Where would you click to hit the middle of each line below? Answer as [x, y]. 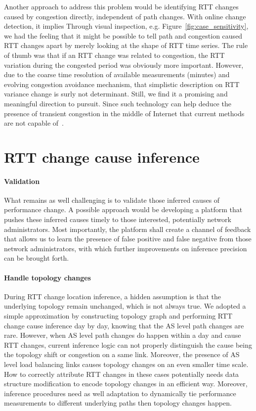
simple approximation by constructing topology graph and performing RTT [118, 316]
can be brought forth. [37, 258]
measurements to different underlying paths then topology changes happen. [118, 403]
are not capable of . [34, 123]
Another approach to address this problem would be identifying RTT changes [121, 6]
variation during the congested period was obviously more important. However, [124, 65]
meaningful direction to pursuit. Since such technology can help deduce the [118, 103]
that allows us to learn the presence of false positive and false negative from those [128, 239]
